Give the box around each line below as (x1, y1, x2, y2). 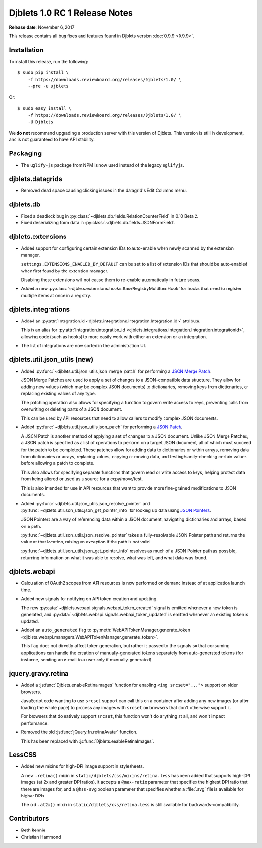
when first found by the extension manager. (21, 268, 109, 274)
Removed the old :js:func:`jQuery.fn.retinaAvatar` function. (21, 729, 138, 735)
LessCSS (9, 751, 37, 759)
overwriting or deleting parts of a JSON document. (21, 406, 122, 412)
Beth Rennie (21, 827, 46, 833)
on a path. (21, 523, 41, 529)
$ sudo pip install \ (17, 70, 69, 75)
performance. (21, 720, 49, 726)
